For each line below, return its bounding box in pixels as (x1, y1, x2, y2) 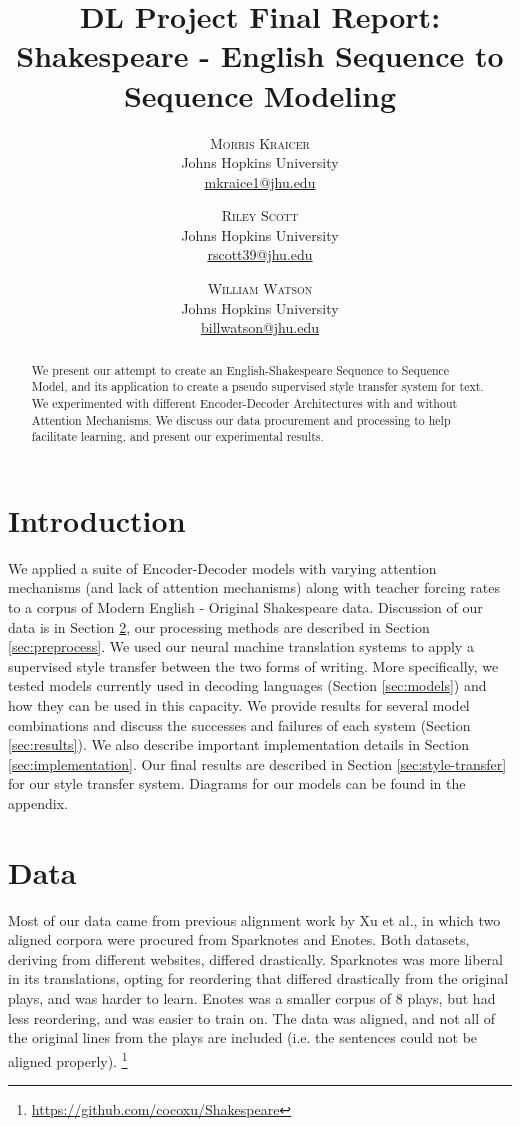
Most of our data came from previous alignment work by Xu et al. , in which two (8, 909, 501, 930)
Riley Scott (221, 205, 299, 226)
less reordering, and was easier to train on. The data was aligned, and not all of (8, 1007, 496, 1028)
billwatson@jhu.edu (201, 317, 319, 338)
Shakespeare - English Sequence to (16, 35, 504, 76)
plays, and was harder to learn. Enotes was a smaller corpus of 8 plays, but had (8, 988, 496, 1009)
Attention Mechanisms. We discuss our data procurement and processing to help (31, 411, 451, 428)
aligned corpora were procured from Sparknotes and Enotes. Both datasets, (8, 929, 470, 950)
